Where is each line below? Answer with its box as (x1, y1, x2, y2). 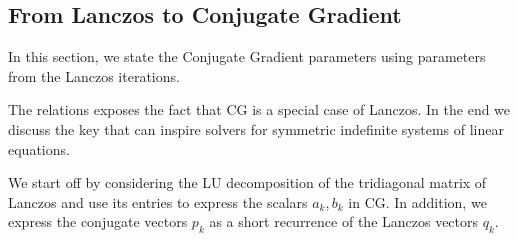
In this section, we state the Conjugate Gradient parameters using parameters (8, 46, 486, 67)
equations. (8, 138, 70, 159)
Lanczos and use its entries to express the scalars (8, 191, 308, 212)
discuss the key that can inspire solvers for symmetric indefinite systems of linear (8, 118, 504, 139)
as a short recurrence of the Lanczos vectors (209, 211, 479, 232)
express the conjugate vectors (8, 211, 188, 232)
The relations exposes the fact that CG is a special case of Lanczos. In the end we (8, 99, 511, 120)
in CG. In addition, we (348, 191, 487, 212)
